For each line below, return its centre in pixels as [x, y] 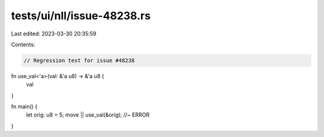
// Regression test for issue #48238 [79, 60]
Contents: [23, 44]
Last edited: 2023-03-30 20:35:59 [54, 34]
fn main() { [24, 107]
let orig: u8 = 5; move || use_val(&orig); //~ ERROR [88, 115]
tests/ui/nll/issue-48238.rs [81, 16]
